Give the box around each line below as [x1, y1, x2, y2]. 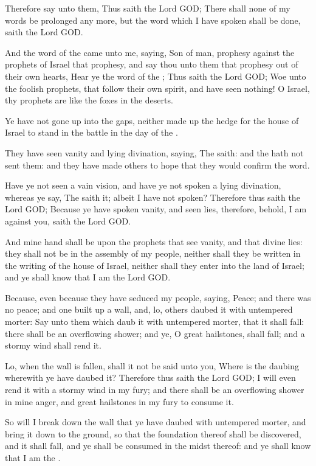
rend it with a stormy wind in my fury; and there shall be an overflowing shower [5, 383, 304, 396]
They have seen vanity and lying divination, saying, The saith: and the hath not [5, 146, 304, 159]
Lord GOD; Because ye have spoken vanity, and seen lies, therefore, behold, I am [5, 203, 307, 215]
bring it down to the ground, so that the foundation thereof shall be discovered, [5, 427, 301, 440]
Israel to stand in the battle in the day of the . [5, 126, 178, 139]
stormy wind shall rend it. [5, 339, 101, 352]
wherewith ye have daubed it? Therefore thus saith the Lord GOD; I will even [5, 371, 296, 384]
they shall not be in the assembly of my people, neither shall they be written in [5, 247, 301, 260]
